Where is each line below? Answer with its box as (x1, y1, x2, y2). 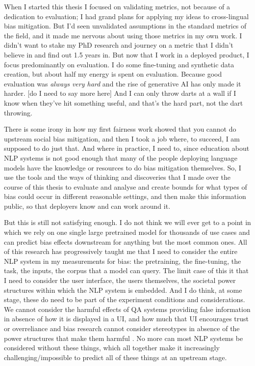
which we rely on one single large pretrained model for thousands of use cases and (4, 227, 250, 237)
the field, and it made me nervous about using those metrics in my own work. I (4, 30, 242, 40)
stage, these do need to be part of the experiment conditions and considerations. (4, 294, 245, 305)
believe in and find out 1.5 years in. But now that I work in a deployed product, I (4, 49, 250, 59)
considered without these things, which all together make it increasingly (4, 342, 220, 353)
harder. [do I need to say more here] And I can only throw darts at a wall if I (4, 88, 236, 98)
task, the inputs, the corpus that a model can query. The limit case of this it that (4, 265, 249, 276)
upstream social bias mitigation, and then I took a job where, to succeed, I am (4, 133, 240, 143)
